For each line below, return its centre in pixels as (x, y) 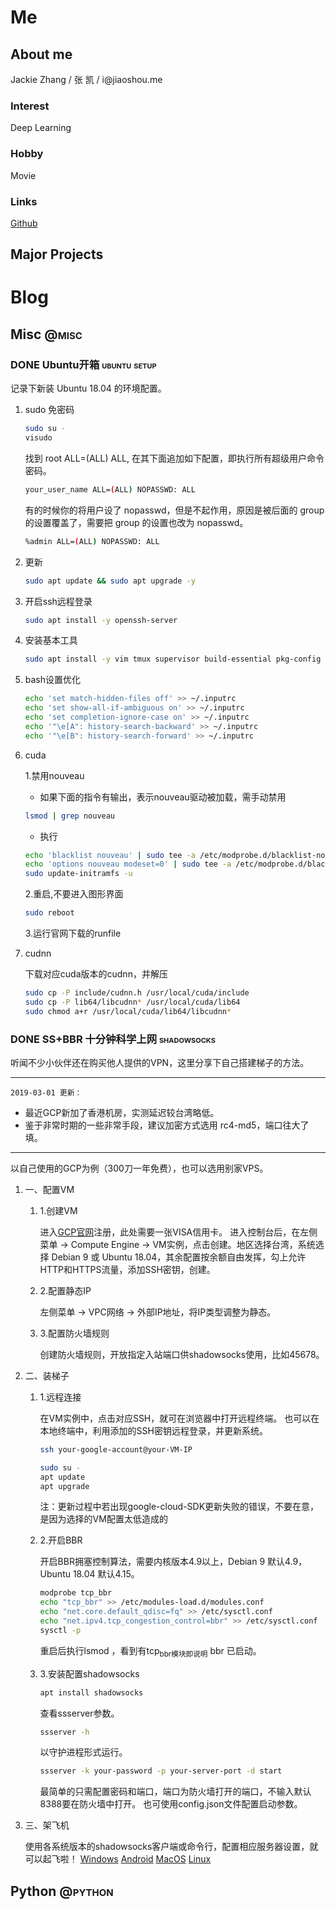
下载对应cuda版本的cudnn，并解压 (96, 974)
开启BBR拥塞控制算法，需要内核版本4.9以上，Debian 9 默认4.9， (173, 1562)
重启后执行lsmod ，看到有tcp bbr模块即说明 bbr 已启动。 (150, 1651)
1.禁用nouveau (54, 775)
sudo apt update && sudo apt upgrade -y (110, 581)
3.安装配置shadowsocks (89, 1673)
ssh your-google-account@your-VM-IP (116, 1449)
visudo (38, 438)
